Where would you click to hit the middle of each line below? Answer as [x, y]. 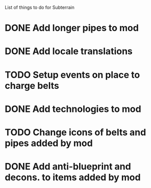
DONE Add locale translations [69, 51]
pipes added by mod [49, 143]
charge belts [32, 86]
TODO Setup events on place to [72, 75]
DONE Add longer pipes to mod [72, 28]
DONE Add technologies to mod [73, 109]
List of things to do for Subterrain [40, 7]
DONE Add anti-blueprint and [68, 167]
